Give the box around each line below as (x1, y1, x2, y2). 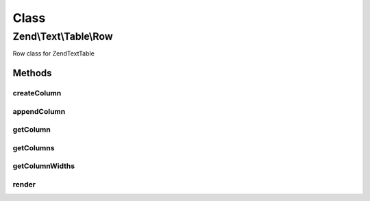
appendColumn (12, 106, 66, 116)
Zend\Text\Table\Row (12, 30, 113, 43)
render (12, 179, 36, 189)
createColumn (12, 88, 62, 98)
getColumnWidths (12, 161, 75, 171)
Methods (12, 67, 52, 79)
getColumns (12, 143, 55, 152)
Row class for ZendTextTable (12, 49, 95, 58)
